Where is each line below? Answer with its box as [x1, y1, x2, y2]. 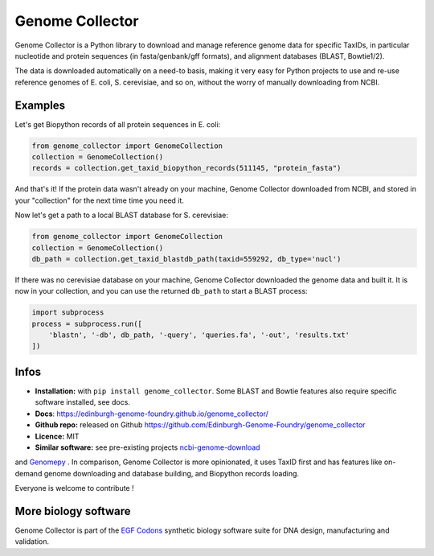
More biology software [14, 504, 132, 518]
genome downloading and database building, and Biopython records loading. [43, 468, 300, 478]
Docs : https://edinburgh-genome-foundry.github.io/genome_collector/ [35, 409, 269, 418]
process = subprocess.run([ [31, 319, 142, 328]
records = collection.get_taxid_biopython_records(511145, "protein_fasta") [31, 163, 342, 173]
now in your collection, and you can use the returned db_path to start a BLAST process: [14, 286, 309, 296]
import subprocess [31, 308, 104, 317]
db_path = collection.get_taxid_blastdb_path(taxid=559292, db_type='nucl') [31, 254, 342, 263]
